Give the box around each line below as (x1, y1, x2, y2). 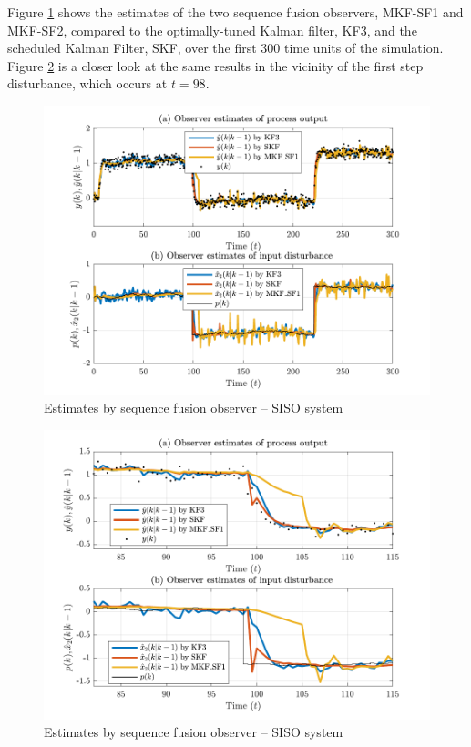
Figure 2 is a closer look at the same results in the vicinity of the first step (7, 56, 424, 75)
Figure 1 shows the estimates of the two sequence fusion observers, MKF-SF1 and (7, 3, 464, 21)
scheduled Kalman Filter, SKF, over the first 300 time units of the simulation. (7, 38, 444, 57)
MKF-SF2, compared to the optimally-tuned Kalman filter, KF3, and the (7, 20, 417, 39)
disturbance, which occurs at (7, 74, 168, 93)
